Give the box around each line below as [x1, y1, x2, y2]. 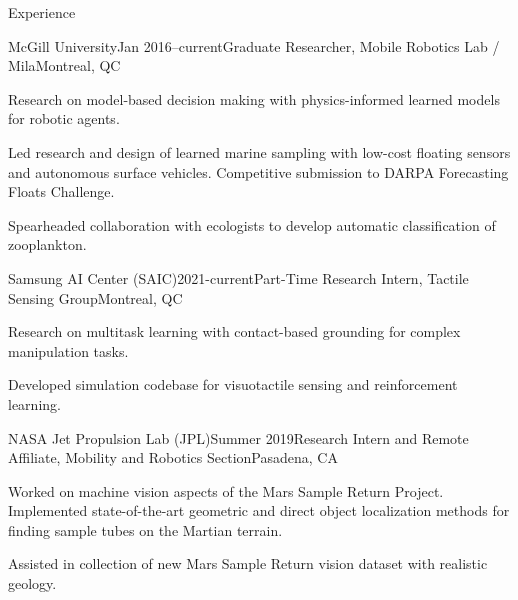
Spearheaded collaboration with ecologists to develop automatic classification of [8, 214, 496, 235]
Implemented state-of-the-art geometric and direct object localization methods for [8, 500, 510, 521]
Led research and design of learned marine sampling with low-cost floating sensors [8, 141, 511, 162]
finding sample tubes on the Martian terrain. [8, 519, 283, 540]
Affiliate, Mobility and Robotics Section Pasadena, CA [8, 447, 338, 468]
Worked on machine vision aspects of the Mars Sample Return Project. [8, 480, 444, 501]
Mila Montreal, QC [8, 55, 121, 76]
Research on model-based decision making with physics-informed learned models [8, 88, 500, 109]
